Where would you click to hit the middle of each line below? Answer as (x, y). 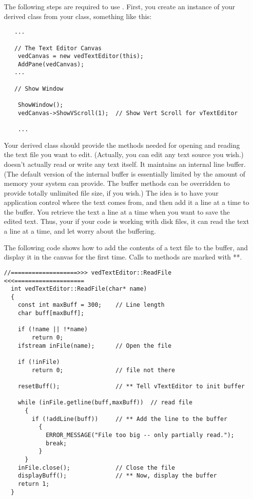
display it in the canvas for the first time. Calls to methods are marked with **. (123, 257)
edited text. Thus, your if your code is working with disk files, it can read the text (126, 221)
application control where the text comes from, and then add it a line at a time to (127, 202)
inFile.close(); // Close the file (96, 468)
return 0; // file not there (103, 370)
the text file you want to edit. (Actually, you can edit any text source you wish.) (124, 154)
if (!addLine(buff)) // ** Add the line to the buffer (130, 419)
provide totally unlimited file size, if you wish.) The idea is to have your (111, 192)
